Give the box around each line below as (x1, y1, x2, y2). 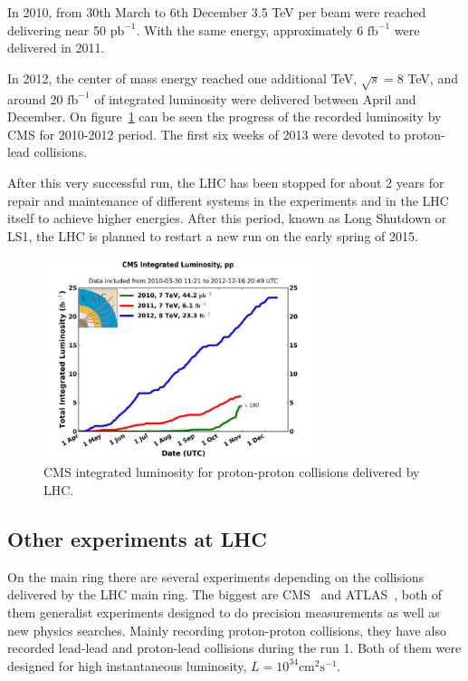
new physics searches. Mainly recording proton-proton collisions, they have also (7, 620, 446, 639)
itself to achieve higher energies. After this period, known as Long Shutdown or (7, 209, 447, 228)
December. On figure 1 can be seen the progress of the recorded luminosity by (7, 107, 442, 126)
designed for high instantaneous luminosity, (7, 656, 247, 675)
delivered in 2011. (7, 38, 105, 57)
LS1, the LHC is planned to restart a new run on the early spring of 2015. (7, 226, 418, 245)
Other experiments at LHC (7, 525, 267, 553)
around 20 (7, 89, 63, 108)
